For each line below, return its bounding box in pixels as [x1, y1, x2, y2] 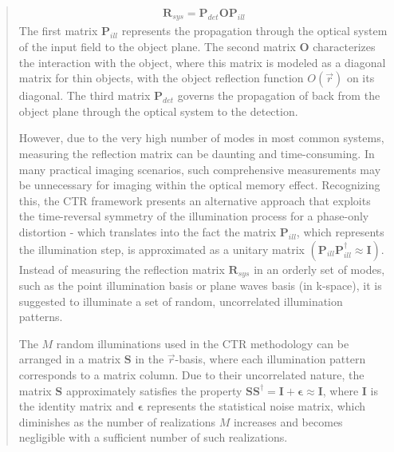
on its [346, 69, 375, 86]
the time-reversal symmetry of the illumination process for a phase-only [18, 208, 369, 224]
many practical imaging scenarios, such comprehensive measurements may [18, 161, 381, 177]
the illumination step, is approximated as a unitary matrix [18, 240, 305, 257]
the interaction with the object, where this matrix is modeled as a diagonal [18, 54, 386, 70]
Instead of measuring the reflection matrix [18, 260, 225, 277]
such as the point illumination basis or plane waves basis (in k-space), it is [18, 277, 382, 294]
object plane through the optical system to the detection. [18, 102, 298, 119]
